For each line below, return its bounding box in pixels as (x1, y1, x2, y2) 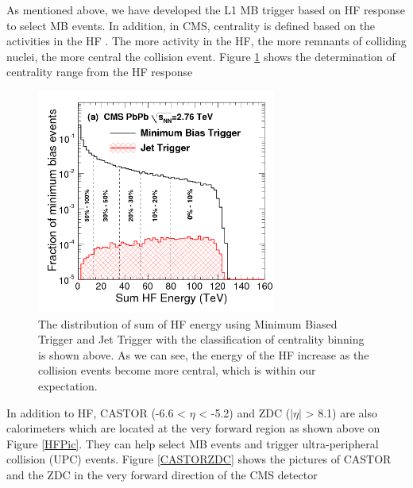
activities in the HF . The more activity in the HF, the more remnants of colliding (6, 33, 407, 49)
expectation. (38, 377, 98, 394)
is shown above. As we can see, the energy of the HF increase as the (38, 346, 369, 363)
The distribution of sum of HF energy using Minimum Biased (38, 315, 338, 332)
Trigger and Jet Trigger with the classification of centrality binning (38, 331, 365, 348)
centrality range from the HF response (6, 63, 193, 80)
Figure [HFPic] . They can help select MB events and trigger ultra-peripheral (6, 435, 379, 451)
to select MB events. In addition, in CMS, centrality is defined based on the (6, 17, 376, 33)
